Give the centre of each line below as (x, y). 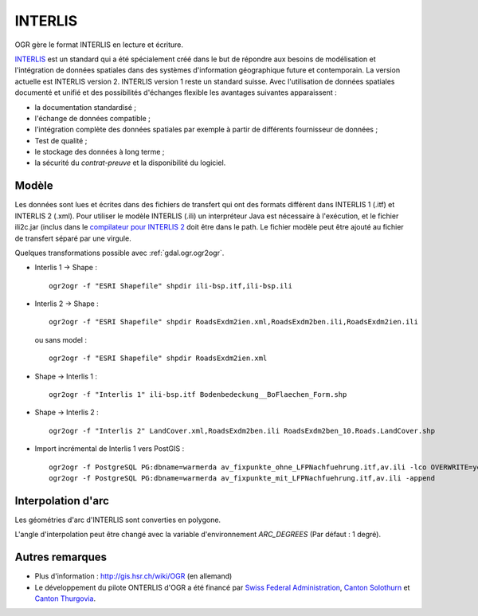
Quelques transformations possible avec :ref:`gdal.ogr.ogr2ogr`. (119, 253)
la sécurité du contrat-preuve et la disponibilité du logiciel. (130, 163)
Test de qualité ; (61, 140)
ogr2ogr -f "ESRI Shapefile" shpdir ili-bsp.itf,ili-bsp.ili (170, 286)
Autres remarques (61, 557)
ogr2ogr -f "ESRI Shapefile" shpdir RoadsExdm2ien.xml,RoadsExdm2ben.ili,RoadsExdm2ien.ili (233, 322)
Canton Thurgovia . (65, 598)
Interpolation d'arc (62, 501)
